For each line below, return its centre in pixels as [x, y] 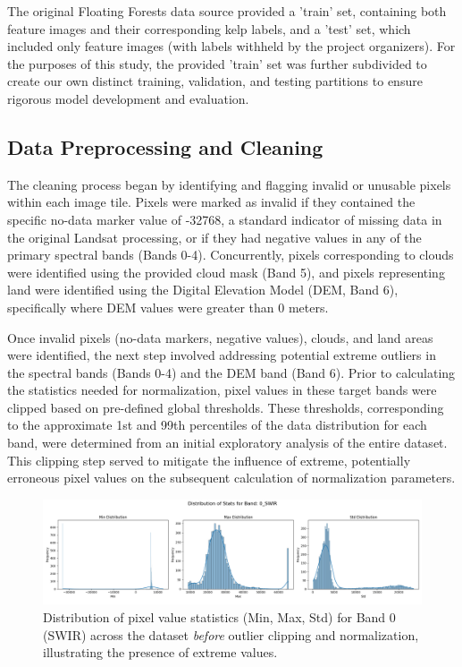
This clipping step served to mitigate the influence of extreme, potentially [209, 460]
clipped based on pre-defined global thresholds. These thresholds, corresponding [226, 407]
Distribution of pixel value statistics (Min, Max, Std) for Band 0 [219, 617]
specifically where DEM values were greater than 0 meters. [168, 307]
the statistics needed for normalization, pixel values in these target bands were [222, 390]
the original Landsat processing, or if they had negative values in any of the [214, 237]
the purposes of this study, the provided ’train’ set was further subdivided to [217, 63]
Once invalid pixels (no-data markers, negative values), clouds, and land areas [220, 337]
